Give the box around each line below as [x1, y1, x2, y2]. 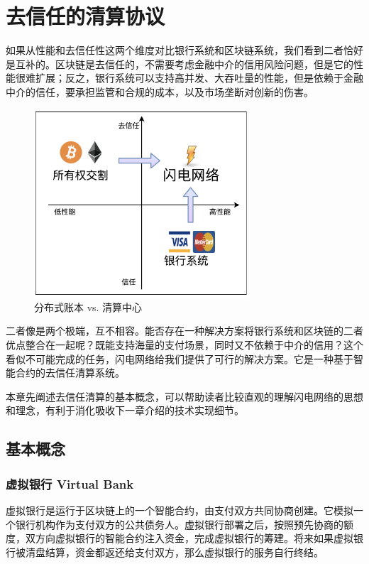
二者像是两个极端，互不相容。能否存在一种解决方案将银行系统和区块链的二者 [6, 323, 363, 338]
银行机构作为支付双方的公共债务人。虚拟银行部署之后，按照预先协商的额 [15, 516, 353, 531]
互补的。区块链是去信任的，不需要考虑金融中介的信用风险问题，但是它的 [15, 56, 353, 71]
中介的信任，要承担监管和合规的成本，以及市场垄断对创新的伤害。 [6, 84, 314, 99]
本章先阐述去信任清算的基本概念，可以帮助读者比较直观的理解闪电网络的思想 [6, 389, 363, 403]
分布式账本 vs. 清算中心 [34, 299, 143, 314]
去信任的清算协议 [6, 1, 165, 31]
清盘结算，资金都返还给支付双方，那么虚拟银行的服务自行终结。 [25, 544, 324, 559]
